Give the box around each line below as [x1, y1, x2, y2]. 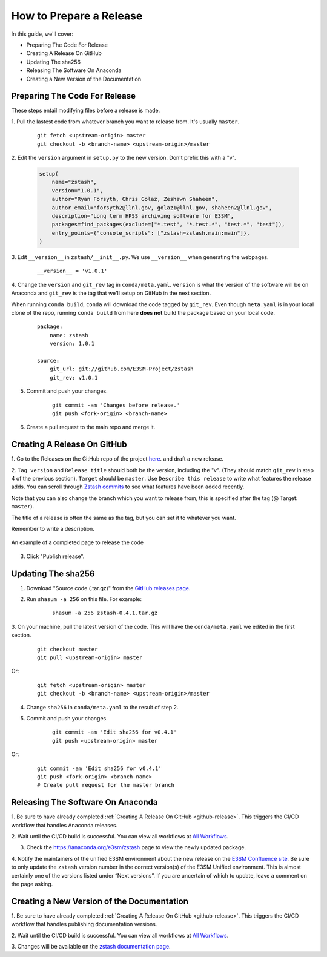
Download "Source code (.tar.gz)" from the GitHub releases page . [26, 584, 191, 591]
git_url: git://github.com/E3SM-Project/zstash [49, 366, 194, 372]
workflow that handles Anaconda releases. [11, 821, 118, 829]
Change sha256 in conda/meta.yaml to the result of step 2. [26, 703, 179, 711]
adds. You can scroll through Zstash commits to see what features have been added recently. [11, 483, 245, 490]
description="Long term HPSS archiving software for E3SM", [51, 212, 234, 219]
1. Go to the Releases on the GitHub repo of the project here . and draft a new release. [11, 455, 224, 462]
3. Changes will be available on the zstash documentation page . [11, 943, 171, 950]
